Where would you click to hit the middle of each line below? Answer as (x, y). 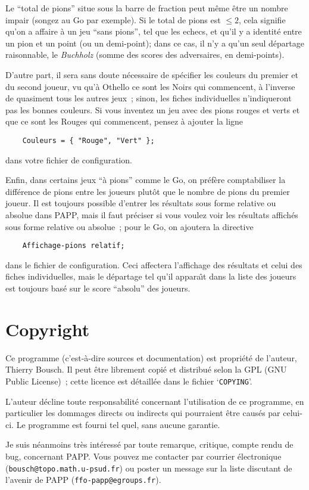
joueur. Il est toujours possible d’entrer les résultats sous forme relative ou (141, 203)
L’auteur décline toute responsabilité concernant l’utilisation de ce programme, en (155, 401)
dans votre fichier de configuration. (69, 159)
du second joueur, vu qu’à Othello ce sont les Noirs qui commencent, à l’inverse (150, 86)
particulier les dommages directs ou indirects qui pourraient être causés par (143, 413)
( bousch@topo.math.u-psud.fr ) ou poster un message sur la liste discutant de (149, 468)
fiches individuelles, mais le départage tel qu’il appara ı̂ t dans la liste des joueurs (151, 276)
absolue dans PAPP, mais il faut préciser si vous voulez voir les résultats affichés (152, 214)
